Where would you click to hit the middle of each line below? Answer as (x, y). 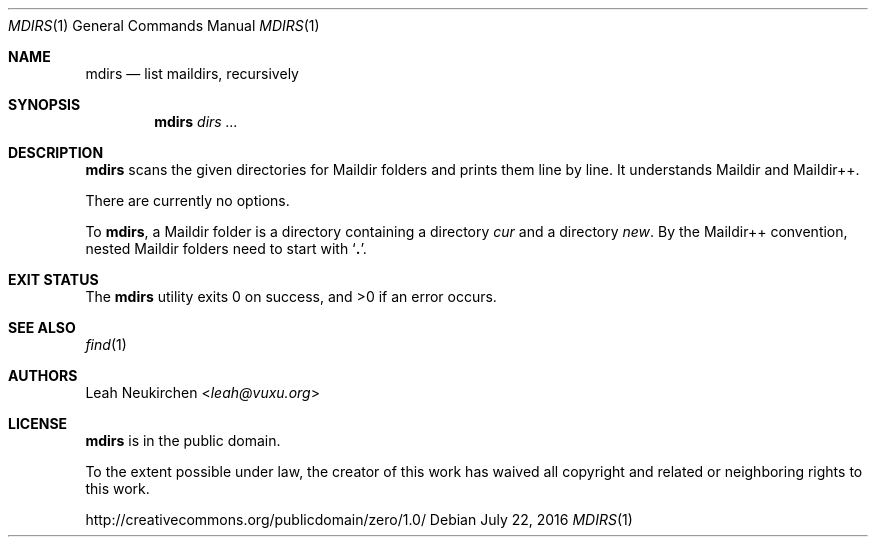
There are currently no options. (187, 200)
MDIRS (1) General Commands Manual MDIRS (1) (164, 25)
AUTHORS (43, 375)
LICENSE (38, 423)
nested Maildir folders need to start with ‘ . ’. (226, 248)
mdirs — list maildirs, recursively (192, 73)
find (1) (106, 344)
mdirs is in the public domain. (183, 440)
